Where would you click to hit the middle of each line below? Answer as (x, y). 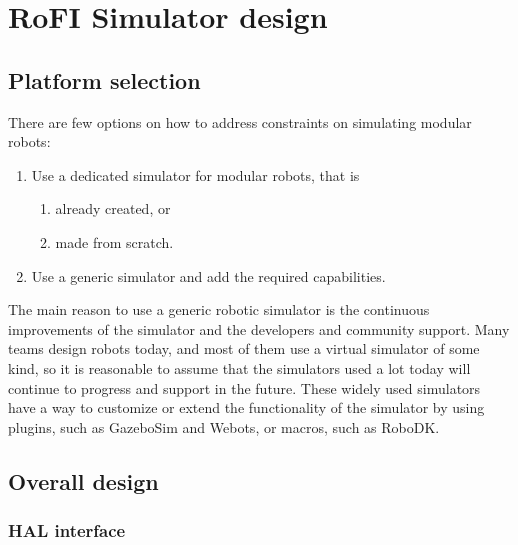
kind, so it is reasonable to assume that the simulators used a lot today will (239, 367)
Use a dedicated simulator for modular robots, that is (195, 174)
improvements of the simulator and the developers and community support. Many (259, 328)
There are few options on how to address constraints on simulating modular (240, 121)
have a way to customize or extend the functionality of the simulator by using (246, 407)
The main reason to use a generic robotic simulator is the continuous (219, 309)
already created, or (113, 208)
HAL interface (67, 530)
